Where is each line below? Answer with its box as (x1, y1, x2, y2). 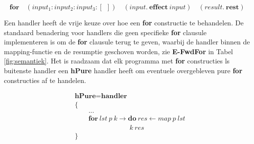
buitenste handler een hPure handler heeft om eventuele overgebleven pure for (4, 65, 243, 75)
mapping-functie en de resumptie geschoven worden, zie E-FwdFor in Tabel (4, 46, 233, 56)
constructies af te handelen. (4, 75, 86, 85)
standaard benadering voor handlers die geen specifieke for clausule (4, 27, 207, 37)
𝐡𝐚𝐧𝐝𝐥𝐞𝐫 (101, 93, 127, 100)
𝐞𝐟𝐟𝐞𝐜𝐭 (149, 4, 168, 11)
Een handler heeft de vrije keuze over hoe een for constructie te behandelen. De (4, 18, 244, 27)
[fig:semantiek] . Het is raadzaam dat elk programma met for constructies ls (4, 56, 230, 66)
